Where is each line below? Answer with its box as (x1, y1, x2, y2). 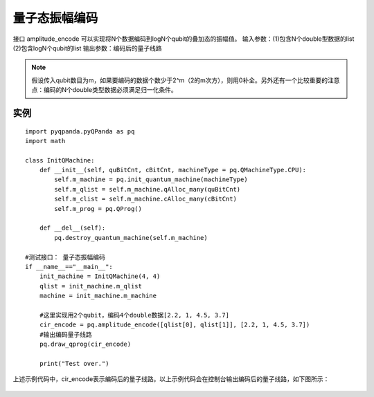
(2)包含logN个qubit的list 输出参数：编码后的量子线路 (12, 44, 162, 52)
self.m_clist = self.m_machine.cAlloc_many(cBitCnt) (54, 195, 237, 203)
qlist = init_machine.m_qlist (39, 282, 142, 290)
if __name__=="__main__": (25, 263, 114, 270)
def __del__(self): (39, 224, 106, 232)
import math (25, 137, 66, 145)
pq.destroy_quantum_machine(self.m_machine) (54, 234, 208, 241)
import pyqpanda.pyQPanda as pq (25, 127, 135, 135)
